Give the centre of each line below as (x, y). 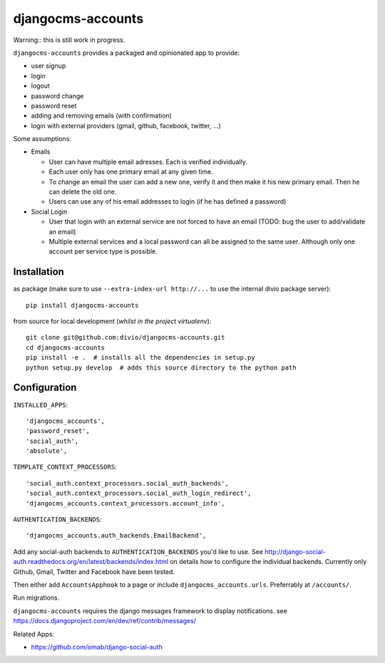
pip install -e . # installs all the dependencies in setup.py (141, 357)
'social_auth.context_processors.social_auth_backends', (128, 483)
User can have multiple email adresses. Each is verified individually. (148, 162)
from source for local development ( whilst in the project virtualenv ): (112, 321)
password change (57, 95)
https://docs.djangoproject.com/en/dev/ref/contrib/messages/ (104, 621)
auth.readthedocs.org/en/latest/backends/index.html (91, 562)
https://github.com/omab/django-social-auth (97, 647)
